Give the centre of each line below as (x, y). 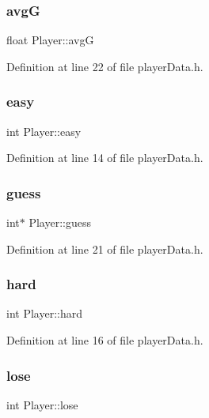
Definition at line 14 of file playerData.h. (105, 158)
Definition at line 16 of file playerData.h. (105, 340)
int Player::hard (44, 313)
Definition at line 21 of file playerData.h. (105, 249)
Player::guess (60, 222)
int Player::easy (44, 131)
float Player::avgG (50, 40)
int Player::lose (42, 404)
